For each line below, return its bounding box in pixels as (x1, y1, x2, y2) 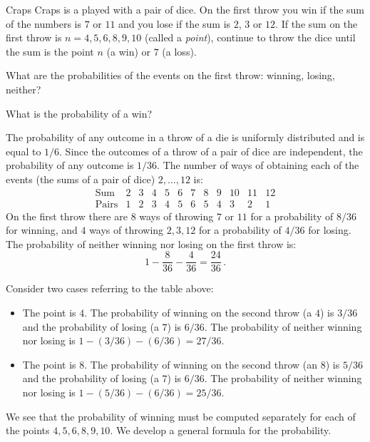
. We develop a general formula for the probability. (110, 423, 332, 438)
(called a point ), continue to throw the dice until (144, 30, 356, 45)
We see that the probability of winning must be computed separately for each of (6, 408, 356, 423)
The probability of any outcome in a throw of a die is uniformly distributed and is (6, 130, 365, 145)
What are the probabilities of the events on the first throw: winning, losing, (6, 68, 335, 83)
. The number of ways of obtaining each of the (157, 158, 359, 173)
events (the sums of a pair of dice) (6, 171, 155, 186)
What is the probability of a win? (6, 106, 153, 120)
